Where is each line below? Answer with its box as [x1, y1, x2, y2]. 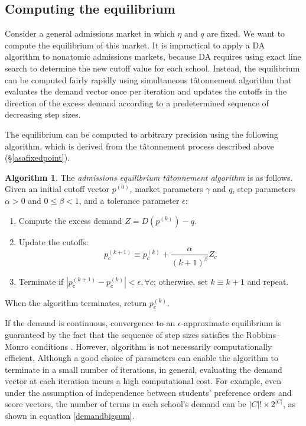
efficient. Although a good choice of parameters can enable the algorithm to [5, 352, 278, 364]
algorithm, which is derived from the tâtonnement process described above [5, 139, 274, 152]
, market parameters [129, 183, 203, 195]
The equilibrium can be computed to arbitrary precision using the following [5, 128, 278, 140]
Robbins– [246, 328, 280, 340]
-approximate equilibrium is [181, 317, 282, 329]
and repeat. [247, 275, 289, 287]
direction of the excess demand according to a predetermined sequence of [5, 96, 269, 109]
